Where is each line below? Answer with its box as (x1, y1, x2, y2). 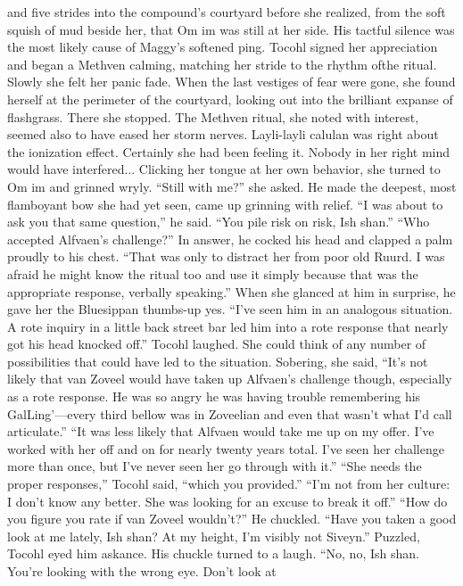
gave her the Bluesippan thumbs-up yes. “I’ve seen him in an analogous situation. (7, 300, 453, 318)
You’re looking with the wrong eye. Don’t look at (7, 562, 277, 580)
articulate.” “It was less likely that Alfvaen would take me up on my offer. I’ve (7, 422, 434, 441)
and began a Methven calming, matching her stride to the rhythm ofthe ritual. (7, 54, 437, 73)
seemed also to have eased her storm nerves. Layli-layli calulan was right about (7, 125, 439, 144)
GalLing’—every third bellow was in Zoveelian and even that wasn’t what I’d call (7, 404, 452, 423)
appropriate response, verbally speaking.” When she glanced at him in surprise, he (7, 282, 456, 301)
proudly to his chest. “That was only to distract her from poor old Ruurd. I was (7, 247, 445, 266)
